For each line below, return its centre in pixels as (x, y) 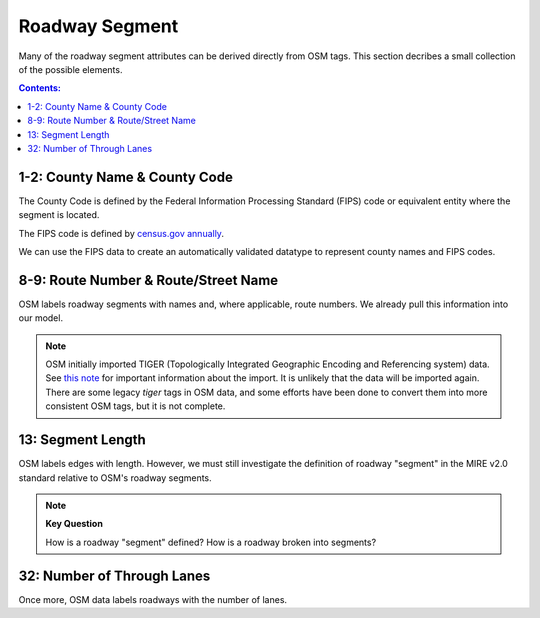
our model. (41, 318)
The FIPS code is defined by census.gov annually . (121, 233)
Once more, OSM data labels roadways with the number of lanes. (153, 599)
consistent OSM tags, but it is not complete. (135, 406)
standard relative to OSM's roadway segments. (115, 477)
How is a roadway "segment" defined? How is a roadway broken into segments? (211, 542)
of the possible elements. (70, 69)
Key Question (74, 524)
